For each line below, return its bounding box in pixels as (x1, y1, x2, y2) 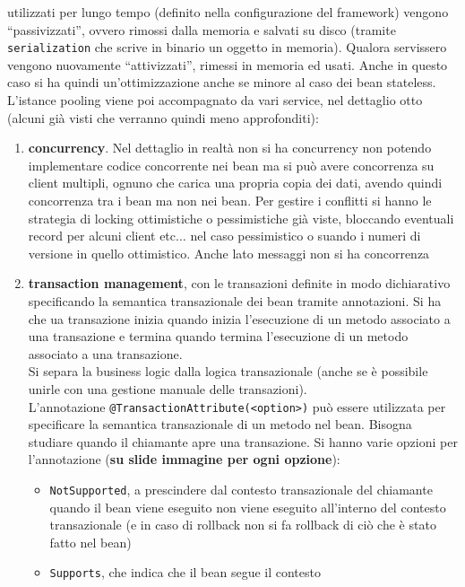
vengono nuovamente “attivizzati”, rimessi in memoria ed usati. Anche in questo (7, 55, 448, 74)
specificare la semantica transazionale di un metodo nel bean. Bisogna (28, 415, 412, 434)
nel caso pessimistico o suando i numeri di (190, 226, 421, 245)
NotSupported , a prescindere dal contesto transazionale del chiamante (49, 479, 433, 498)
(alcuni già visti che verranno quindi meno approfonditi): (7, 108, 319, 127)
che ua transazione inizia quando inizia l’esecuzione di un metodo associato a (28, 309, 451, 328)
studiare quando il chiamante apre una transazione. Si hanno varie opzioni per (28, 432, 458, 451)
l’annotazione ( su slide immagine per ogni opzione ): (28, 450, 340, 469)
